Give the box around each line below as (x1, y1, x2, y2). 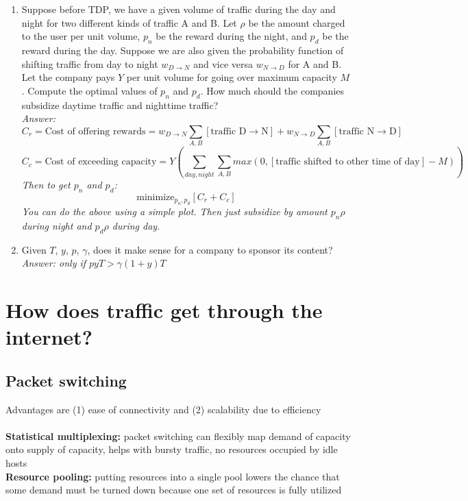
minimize (136, 192, 175, 202)
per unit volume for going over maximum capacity (126, 70, 337, 84)
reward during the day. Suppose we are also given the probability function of (21, 42, 344, 57)
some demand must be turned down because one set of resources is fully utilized (5, 482, 342, 497)
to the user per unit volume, (21, 29, 140, 43)
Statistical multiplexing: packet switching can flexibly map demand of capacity (5, 428, 351, 443)
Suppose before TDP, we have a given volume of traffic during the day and (21, 2, 336, 16)
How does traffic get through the (5, 295, 323, 323)
